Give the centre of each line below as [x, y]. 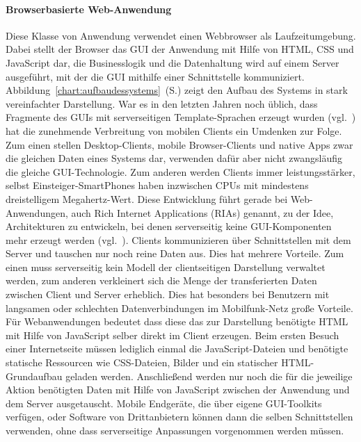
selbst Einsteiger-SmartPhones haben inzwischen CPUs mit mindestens [157, 185]
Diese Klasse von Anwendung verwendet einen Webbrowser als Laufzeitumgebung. [181, 35]
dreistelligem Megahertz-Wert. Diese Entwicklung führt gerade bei [147, 198]
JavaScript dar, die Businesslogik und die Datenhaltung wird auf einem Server [173, 62]
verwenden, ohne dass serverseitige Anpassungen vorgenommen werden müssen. [175, 431]
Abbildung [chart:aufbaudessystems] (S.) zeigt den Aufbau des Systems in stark [177, 90]
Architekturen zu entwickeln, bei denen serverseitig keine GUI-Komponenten [169, 226]
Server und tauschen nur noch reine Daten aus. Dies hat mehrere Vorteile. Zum [175, 253]
